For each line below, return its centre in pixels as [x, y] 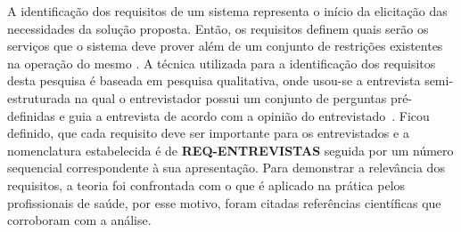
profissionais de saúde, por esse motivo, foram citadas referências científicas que [224, 202]
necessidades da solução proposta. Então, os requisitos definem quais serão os [218, 28]
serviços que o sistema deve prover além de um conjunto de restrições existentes [225, 46]
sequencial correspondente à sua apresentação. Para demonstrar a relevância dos [226, 168]
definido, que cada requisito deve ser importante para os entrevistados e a [208, 133]
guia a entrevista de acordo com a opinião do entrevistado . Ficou [249, 115]
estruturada [39, 97]
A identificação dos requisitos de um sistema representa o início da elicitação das [227, 11]
